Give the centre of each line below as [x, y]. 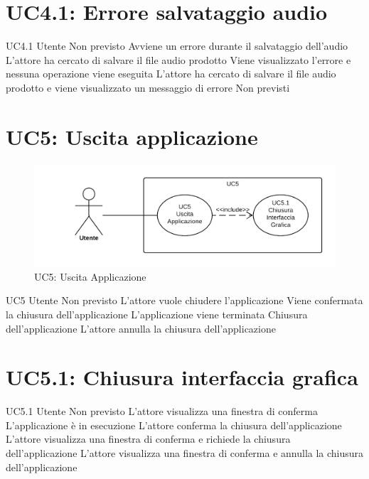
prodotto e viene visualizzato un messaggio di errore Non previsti [148, 87]
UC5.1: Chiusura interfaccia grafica [182, 377]
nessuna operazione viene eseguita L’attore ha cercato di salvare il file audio [171, 74]
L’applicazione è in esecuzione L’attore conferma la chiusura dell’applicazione [174, 425]
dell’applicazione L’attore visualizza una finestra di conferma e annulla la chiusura [185, 453]
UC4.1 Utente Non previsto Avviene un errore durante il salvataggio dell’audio [177, 46]
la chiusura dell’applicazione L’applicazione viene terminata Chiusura [157, 314]
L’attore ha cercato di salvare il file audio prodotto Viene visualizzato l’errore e [178, 59]
